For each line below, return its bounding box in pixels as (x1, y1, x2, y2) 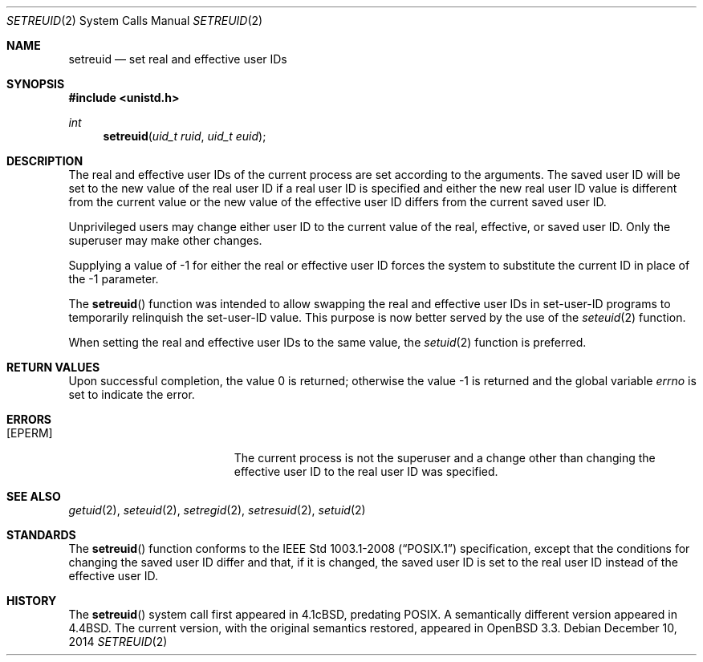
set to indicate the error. (68, 388, 195, 401)
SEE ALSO (6, 489, 61, 503)
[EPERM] (6, 426, 53, 440)
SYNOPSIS (6, 77, 65, 91)
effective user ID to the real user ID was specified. (234, 465, 498, 478)
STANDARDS (6, 528, 76, 542)
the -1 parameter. (68, 272, 159, 286)
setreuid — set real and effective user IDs (68, 52, 287, 66)
